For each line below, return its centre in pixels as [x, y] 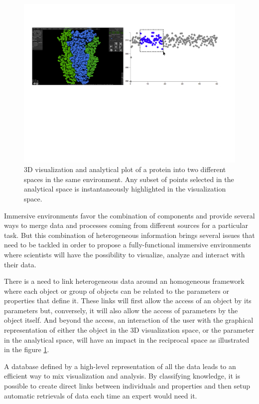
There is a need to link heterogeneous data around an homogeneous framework [124, 281]
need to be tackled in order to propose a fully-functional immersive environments [128, 245]
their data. [20, 264]
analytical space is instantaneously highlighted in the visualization [125, 189]
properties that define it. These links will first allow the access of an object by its [128, 301]
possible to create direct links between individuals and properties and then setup [127, 386]
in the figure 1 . [27, 349]
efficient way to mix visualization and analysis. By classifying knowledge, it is [122, 376]
